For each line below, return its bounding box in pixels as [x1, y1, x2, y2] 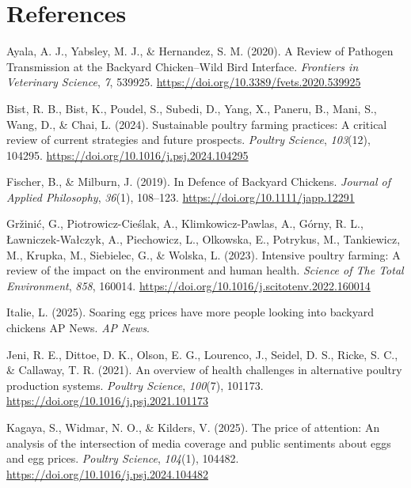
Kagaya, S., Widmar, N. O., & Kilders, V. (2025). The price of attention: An [6, 419, 380, 435]
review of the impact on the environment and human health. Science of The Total [6, 262, 404, 278]
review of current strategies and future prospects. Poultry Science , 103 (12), [6, 131, 371, 148]
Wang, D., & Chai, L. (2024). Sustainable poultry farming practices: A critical [6, 115, 387, 132]
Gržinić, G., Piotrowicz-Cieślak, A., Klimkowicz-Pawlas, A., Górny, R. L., [6, 215, 363, 232]
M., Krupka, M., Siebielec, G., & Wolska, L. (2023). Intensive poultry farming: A [6, 246, 401, 263]
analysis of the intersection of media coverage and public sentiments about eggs [6, 434, 391, 451]
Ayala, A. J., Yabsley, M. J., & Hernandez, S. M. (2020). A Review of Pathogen [6, 43, 394, 59]
